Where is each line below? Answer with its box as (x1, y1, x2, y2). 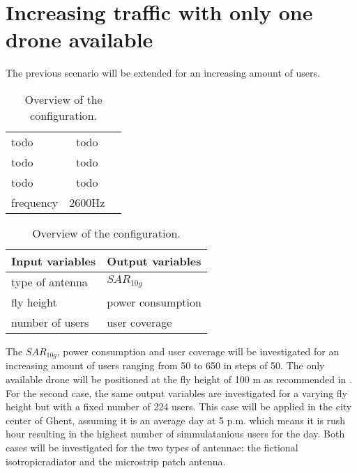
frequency (11, 194, 59, 210)
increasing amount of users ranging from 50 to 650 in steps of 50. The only (6, 358, 325, 373)
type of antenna (11, 273, 88, 290)
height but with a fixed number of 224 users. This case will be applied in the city (6, 399, 352, 414)
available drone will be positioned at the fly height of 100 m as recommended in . (6, 371, 352, 386)
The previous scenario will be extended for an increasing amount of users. (6, 65, 320, 80)
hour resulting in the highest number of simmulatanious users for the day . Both (6, 426, 345, 441)
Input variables (11, 252, 96, 269)
